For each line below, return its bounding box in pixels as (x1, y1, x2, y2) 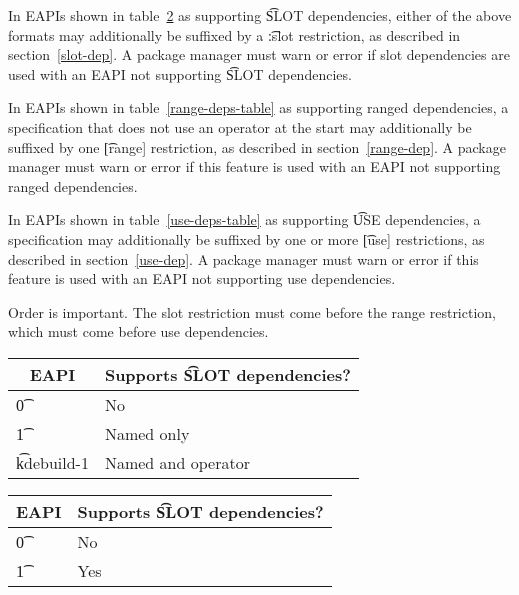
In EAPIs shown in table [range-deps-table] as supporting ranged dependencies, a (8, 97, 509, 118)
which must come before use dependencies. (8, 321, 269, 342)
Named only (104, 421, 190, 445)
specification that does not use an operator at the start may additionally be (8, 116, 472, 137)
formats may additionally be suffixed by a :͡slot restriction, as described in (8, 24, 461, 45)
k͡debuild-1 (16, 450, 89, 474)
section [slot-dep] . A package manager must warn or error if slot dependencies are (8, 44, 510, 65)
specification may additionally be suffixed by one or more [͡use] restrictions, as (8, 228, 485, 249)
